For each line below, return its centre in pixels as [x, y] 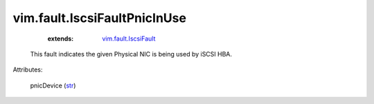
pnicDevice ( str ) [53, 85]
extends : [61, 39]
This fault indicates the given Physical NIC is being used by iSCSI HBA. [131, 54]
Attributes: [28, 70]
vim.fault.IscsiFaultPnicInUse [100, 18]
